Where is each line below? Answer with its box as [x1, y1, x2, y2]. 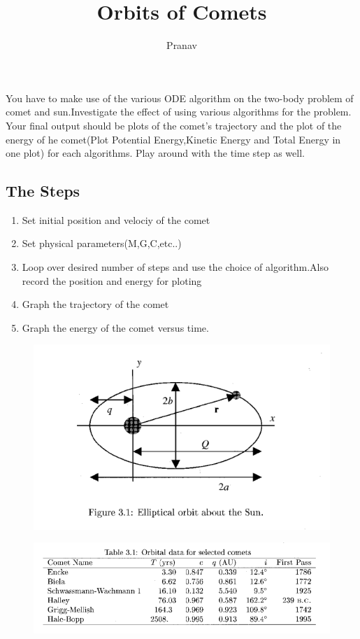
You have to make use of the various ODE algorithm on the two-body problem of [6, 90, 354, 105]
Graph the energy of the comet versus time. [22, 320, 209, 335]
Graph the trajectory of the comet [22, 297, 169, 311]
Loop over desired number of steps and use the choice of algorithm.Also [22, 260, 329, 274]
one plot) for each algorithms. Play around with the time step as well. [6, 146, 305, 160]
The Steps [6, 180, 80, 202]
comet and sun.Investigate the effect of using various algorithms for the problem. [6, 104, 352, 119]
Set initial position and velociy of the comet [22, 212, 210, 227]
